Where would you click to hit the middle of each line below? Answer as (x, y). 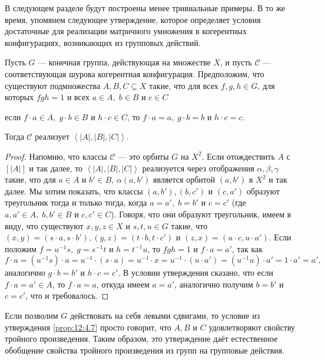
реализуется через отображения (198, 168)
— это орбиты (143, 156)
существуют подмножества (53, 85)
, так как (248, 248)
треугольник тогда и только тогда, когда (76, 202)
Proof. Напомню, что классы (56, 156)
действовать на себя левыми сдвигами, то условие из (165, 316)
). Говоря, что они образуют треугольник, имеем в (201, 214)
